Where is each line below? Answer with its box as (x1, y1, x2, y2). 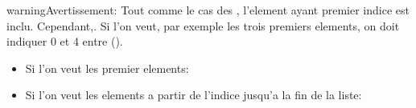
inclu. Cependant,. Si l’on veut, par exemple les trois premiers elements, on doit (6, 17, 400, 34)
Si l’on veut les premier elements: (25, 59, 189, 76)
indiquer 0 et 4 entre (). (6, 33, 123, 50)
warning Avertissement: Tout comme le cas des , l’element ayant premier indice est (6, 2, 410, 18)
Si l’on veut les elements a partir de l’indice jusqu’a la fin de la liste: (25, 86, 362, 103)
